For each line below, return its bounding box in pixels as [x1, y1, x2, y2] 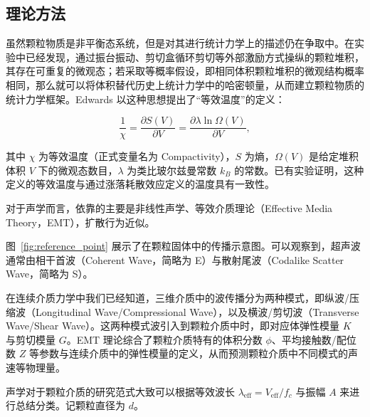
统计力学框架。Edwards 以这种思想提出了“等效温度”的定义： [6, 91, 285, 106]
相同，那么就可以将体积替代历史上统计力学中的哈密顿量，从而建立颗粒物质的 [6, 77, 364, 92]
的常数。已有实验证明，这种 [234, 162, 364, 177]
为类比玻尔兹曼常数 [127, 162, 217, 177]
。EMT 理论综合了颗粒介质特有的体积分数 [66, 332, 263, 347]
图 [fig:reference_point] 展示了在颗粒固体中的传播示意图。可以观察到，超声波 [6, 238, 361, 253]
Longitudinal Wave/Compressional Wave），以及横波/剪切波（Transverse [35, 304, 359, 319]
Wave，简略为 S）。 [6, 266, 93, 281]
